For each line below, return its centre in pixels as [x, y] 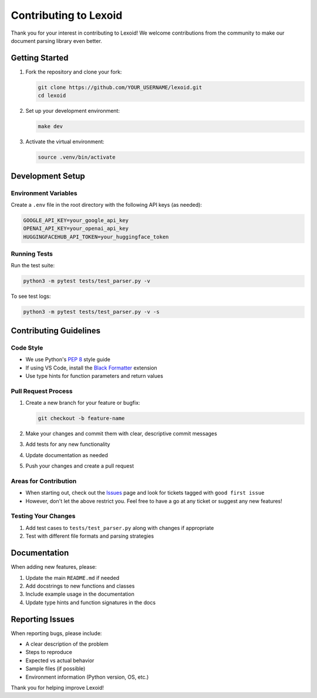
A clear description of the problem [67, 644]
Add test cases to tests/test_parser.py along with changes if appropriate [120, 528]
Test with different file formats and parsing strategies [90, 536]
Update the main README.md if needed [72, 578]
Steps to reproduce [49, 652]
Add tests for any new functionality [68, 444]
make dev [50, 127]
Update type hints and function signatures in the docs [90, 602]
